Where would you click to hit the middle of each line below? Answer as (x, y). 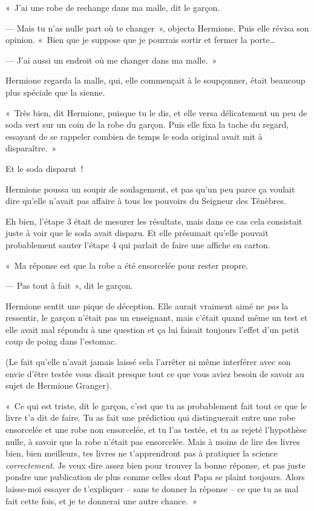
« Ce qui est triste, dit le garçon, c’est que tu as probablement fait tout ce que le (156, 405)
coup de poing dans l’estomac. (61, 341)
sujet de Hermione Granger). (59, 385)
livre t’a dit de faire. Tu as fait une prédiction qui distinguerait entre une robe (151, 417)
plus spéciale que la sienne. (55, 92)
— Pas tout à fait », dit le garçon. (69, 285)
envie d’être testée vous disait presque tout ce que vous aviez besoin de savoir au (155, 373)
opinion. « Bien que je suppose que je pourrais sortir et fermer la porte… (141, 40)
